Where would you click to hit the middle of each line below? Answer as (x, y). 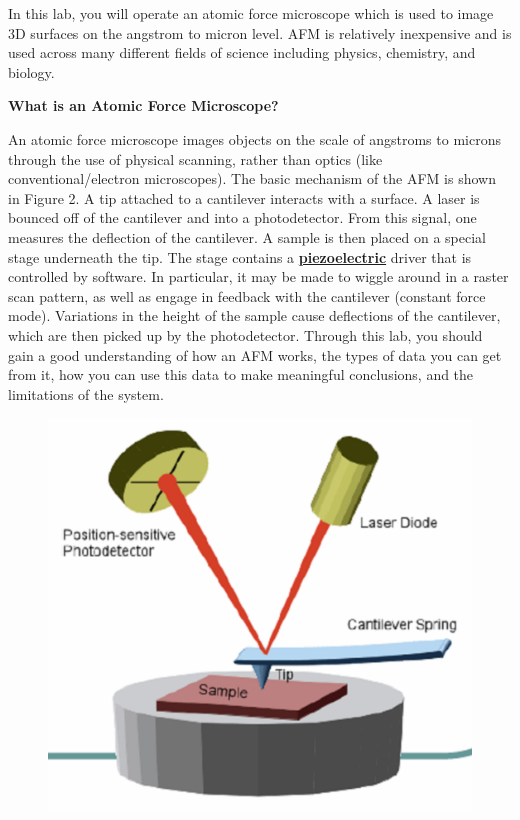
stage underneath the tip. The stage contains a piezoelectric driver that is (240, 256)
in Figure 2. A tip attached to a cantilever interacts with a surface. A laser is (244, 197)
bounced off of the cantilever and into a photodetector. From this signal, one (242, 217)
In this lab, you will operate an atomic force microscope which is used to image (251, 13)
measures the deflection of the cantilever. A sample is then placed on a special (247, 236)
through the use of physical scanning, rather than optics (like (195, 158)
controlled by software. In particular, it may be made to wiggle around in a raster (258, 276)
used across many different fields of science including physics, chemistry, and (242, 52)
